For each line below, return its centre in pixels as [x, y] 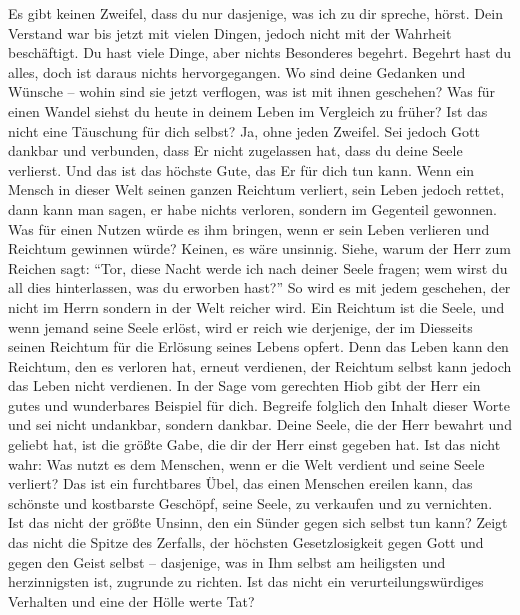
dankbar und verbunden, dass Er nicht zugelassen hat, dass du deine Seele [235, 150]
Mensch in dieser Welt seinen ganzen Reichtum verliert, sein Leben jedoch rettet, [256, 189]
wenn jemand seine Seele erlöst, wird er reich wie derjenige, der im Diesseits [240, 326]
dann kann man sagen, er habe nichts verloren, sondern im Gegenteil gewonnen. [252, 208]
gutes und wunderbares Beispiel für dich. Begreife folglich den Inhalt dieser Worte [259, 404]
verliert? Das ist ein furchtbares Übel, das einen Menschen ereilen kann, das [240, 483]
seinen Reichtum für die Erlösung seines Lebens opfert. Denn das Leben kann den [258, 346]
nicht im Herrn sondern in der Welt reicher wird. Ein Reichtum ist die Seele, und [256, 306]
